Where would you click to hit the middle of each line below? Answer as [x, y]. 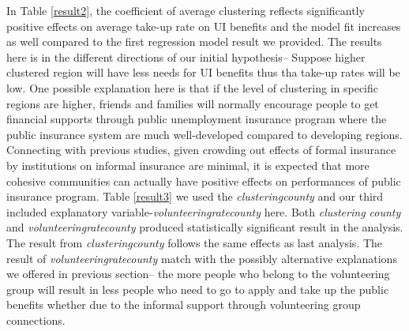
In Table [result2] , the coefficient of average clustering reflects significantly [186, 10]
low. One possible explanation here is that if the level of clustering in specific [193, 87]
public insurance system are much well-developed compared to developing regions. [204, 134]
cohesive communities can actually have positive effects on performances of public [204, 181]
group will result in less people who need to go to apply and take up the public [198, 289]
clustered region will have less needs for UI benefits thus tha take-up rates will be [203, 72]
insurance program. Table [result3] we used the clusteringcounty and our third [195, 196]
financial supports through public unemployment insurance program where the [197, 119]
